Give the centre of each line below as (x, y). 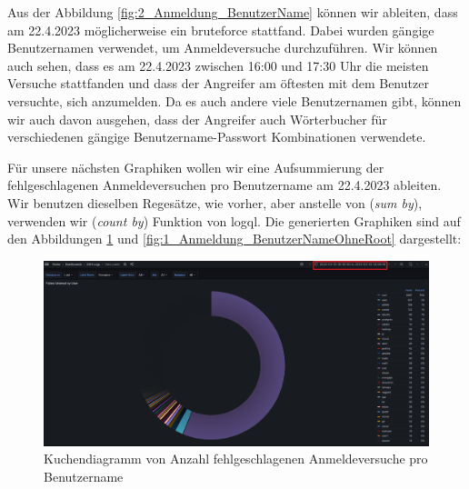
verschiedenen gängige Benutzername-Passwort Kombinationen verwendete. (217, 137)
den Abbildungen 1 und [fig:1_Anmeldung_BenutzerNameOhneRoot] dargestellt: (234, 239)
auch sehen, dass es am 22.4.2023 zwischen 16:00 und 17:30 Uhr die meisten (218, 65)
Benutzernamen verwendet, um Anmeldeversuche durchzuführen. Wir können (223, 48)
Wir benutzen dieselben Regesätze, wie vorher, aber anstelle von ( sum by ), (215, 202)
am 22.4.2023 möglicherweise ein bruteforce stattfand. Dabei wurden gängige (221, 30)
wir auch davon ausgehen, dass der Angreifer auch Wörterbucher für (197, 119)
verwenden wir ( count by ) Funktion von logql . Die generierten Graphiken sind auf (234, 220)
